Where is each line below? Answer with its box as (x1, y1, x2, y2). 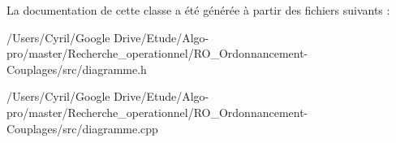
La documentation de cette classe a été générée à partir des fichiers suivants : (6, 2, 390, 18)
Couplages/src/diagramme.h (6, 60, 147, 77)
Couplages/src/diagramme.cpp (6, 119, 158, 136)
